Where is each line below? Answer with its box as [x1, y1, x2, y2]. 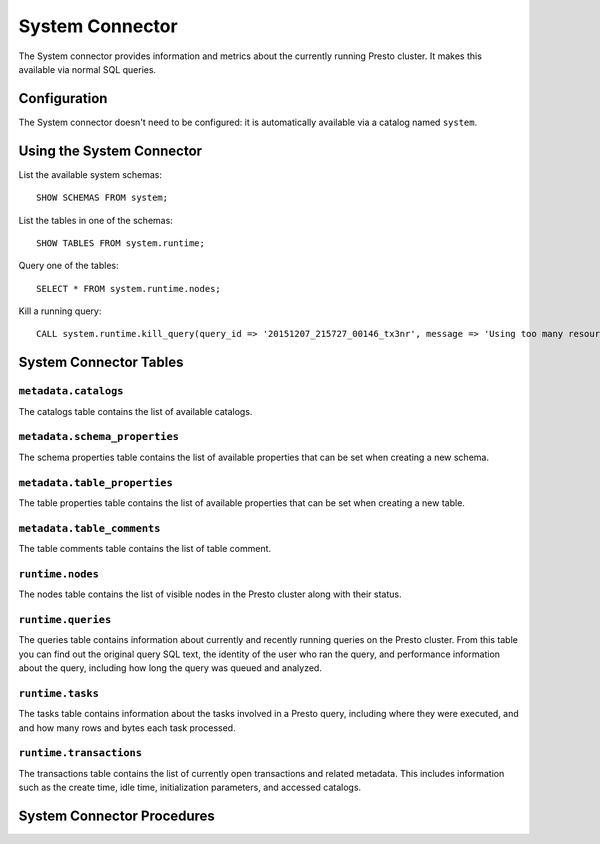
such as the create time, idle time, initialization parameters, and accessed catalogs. [18, 781, 362, 794]
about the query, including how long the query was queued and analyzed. [18, 662, 322, 674]
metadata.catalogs [18, 385, 124, 398]
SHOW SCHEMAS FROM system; [36, 192, 169, 204]
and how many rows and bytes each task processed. [18, 721, 236, 734]
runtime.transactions [18, 746, 142, 760]
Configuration [18, 90, 108, 107]
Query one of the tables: [18, 260, 119, 272]
